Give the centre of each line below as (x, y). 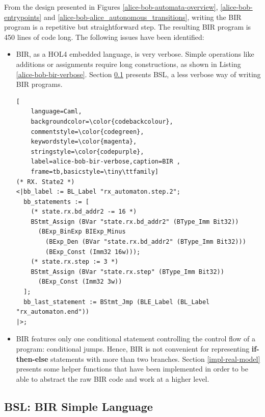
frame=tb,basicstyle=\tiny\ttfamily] (95, 171)
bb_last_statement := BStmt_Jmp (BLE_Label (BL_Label (117, 302)
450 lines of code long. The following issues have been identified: (104, 37)
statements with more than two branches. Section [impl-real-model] (155, 358)
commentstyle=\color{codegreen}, (87, 132)
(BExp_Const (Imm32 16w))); (93, 252)
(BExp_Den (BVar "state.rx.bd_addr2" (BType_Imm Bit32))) (146, 242)
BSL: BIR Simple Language (78, 406)
